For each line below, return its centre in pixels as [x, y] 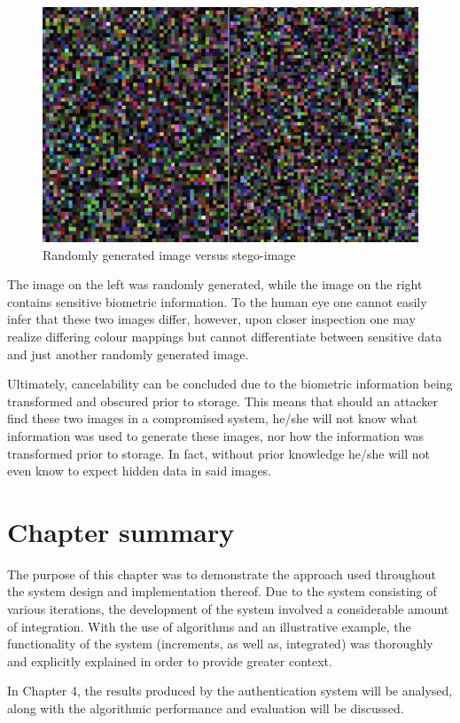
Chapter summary [121, 531]
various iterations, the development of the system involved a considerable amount [228, 609]
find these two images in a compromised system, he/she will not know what [212, 418]
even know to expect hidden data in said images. [140, 471]
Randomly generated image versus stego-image [169, 254]
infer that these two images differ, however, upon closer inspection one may [211, 319]
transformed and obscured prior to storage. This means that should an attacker [223, 401]
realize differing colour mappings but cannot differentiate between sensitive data [225, 336]
